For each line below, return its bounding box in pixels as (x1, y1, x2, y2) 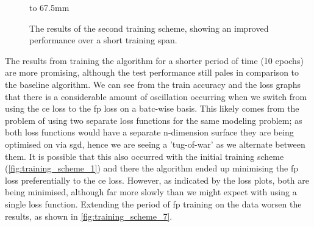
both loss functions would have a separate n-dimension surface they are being (5, 126, 294, 139)
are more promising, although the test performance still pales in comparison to (5, 66, 299, 79)
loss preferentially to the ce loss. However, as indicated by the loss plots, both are (5, 173, 309, 186)
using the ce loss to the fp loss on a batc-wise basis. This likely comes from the (5, 102, 299, 115)
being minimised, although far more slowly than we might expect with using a (5, 186, 297, 198)
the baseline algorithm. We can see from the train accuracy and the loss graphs (5, 77, 301, 90)
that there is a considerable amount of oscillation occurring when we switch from (5, 90, 307, 103)
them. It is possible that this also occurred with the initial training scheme (5, 150, 284, 162)
